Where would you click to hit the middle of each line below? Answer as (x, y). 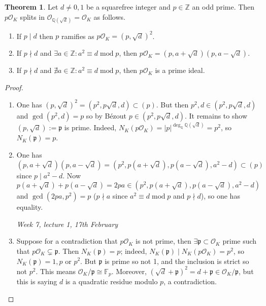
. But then (172, 104)
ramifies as (78, 36)
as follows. (109, 16)
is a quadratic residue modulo (111, 281)
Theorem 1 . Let (31, 7)
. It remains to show (216, 115)
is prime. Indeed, (90, 127)
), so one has (220, 196)
